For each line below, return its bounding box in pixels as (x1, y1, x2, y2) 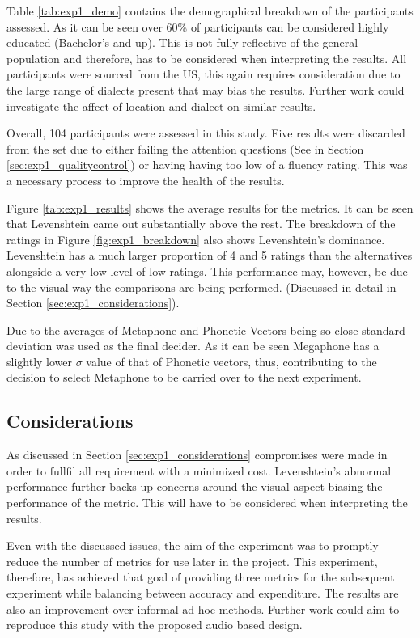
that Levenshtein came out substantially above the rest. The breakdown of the (6, 215, 396, 232)
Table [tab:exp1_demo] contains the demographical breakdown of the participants (6, 2, 414, 19)
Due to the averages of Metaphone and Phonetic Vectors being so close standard (6, 321, 405, 338)
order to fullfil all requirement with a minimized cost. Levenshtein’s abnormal (6, 462, 392, 479)
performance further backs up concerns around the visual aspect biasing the (6, 478, 383, 495)
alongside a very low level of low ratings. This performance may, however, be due (6, 262, 408, 279)
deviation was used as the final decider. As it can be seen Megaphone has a (6, 337, 380, 354)
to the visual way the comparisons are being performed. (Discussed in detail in (6, 278, 397, 295)
